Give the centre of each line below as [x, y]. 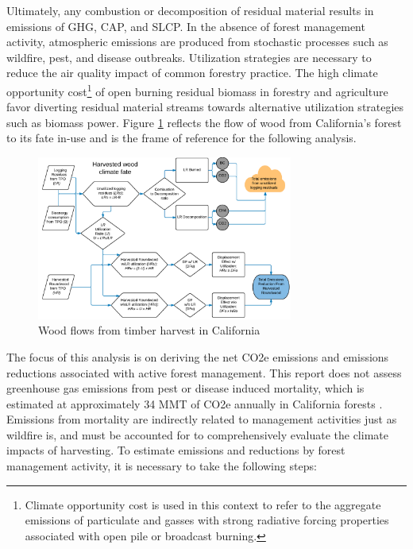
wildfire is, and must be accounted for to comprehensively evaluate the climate [197, 434]
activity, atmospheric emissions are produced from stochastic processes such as [197, 42]
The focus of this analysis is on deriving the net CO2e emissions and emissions [198, 356]
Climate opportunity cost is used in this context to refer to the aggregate [203, 504]
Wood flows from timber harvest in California [149, 330]
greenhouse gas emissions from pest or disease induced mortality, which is [185, 388]
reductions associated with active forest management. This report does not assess [204, 372]
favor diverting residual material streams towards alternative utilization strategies [205, 107]
